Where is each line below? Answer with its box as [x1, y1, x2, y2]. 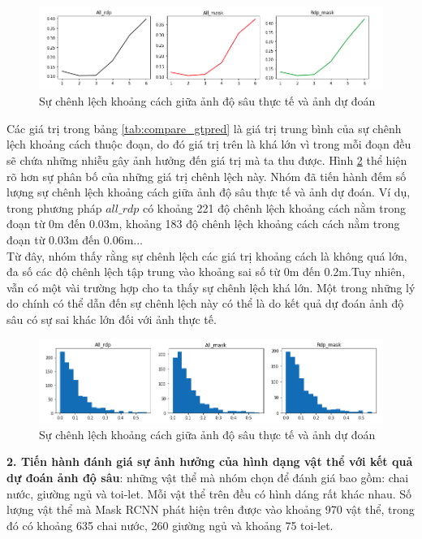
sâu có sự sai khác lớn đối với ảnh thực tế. [6, 310, 217, 327]
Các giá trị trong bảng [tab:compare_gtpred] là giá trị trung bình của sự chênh [6, 119, 402, 136]
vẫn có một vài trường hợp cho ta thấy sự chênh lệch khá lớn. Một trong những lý [6, 278, 416, 295]
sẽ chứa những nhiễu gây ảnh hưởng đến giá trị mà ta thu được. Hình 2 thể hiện [6, 151, 407, 168]
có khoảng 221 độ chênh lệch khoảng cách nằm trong [142, 199, 406, 216]
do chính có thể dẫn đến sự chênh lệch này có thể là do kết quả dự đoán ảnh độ [6, 295, 404, 312]
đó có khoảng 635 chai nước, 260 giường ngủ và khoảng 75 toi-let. [6, 516, 334, 533]
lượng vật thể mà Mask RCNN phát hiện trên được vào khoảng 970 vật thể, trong [6, 501, 415, 518]
